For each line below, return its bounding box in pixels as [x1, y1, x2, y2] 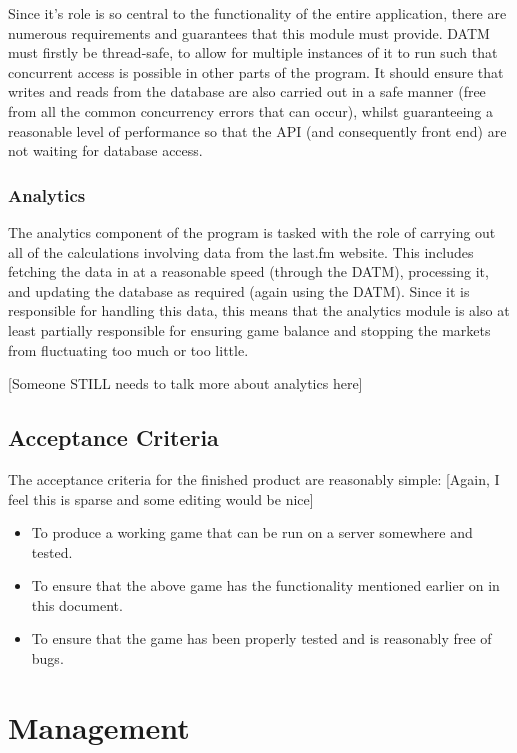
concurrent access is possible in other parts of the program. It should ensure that [8, 61, 504, 82]
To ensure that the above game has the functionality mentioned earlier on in [31, 575, 500, 596]
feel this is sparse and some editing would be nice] [8, 488, 314, 509]
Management [8, 706, 190, 747]
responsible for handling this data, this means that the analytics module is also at [8, 300, 510, 321]
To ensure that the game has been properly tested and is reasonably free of [31, 628, 492, 649]
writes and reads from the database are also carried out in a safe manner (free [8, 81, 486, 102]
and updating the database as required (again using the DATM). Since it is [8, 280, 470, 301]
